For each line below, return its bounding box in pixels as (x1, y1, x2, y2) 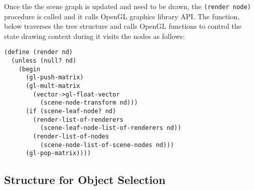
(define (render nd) (4, 49, 73, 56)
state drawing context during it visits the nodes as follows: (4, 30, 185, 41)
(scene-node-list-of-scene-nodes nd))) (40, 141, 174, 149)
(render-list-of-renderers (33, 116, 124, 123)
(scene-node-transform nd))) (40, 99, 138, 107)
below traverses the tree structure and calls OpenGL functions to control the (4, 21, 241, 31)
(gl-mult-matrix (25, 82, 80, 90)
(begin (18, 65, 40, 73)
